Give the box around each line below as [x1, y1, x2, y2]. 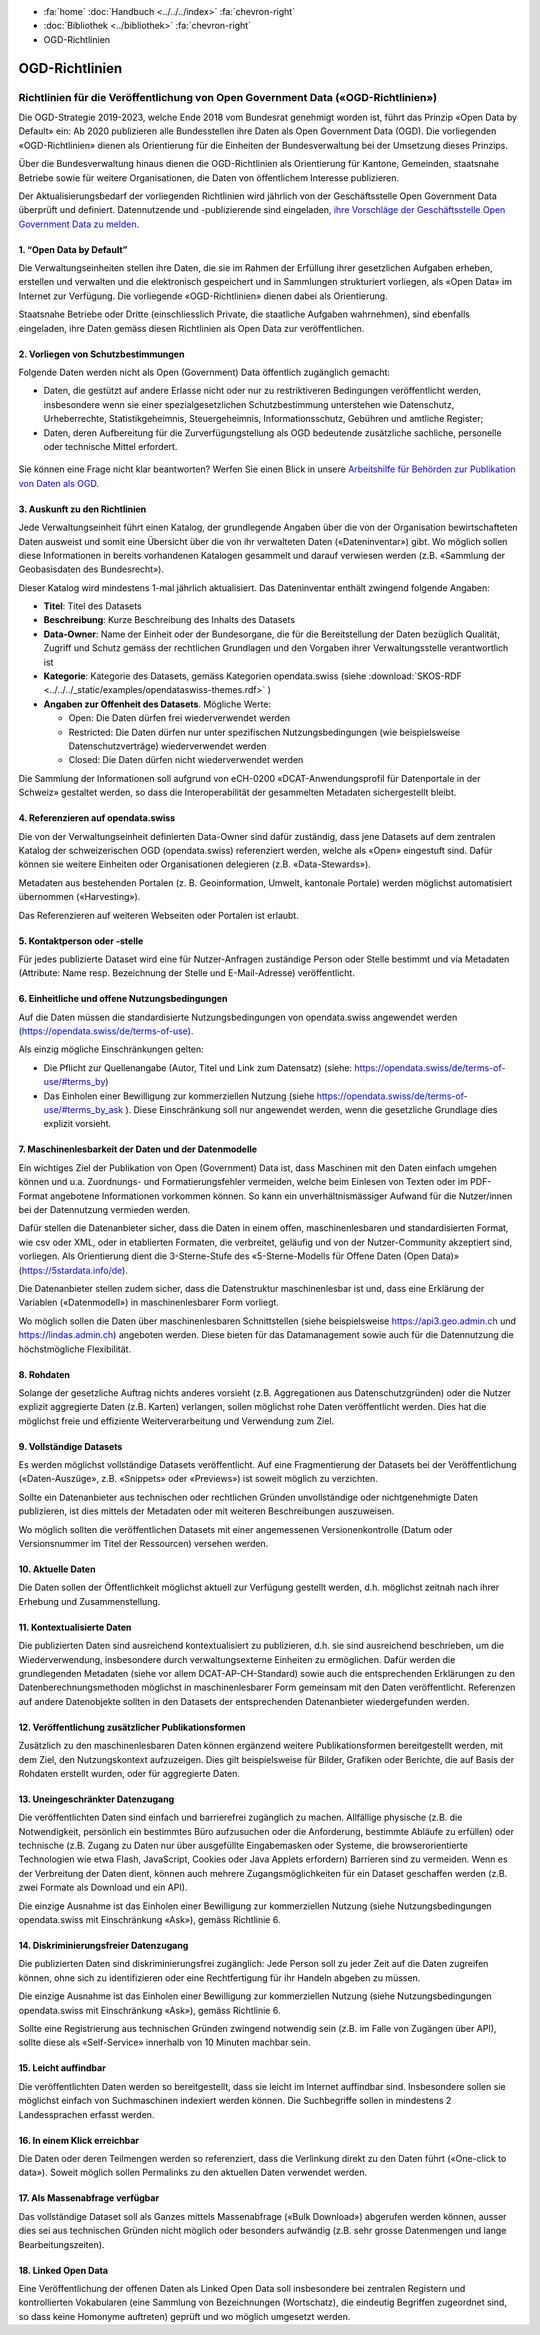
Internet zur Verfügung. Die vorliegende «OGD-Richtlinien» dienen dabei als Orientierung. [18, 290, 389, 302]
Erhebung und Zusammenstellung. [18, 1595, 161, 1607]
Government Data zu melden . [18, 218, 140, 230]
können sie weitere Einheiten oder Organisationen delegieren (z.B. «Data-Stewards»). [18, 858, 372, 870]
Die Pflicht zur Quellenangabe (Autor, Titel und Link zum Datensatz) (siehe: [43, 1061, 353, 1074]
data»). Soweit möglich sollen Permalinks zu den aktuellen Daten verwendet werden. [18, 2166, 368, 2179]
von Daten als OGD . [18, 477, 100, 489]
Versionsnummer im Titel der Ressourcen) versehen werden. [18, 1538, 269, 1550]
